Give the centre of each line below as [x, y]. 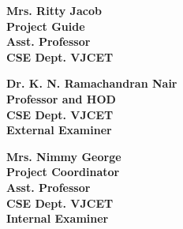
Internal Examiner [58, 218]
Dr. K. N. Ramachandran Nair [92, 83]
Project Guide [46, 26]
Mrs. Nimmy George [64, 156]
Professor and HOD [61, 98]
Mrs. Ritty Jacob [54, 10]
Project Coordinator [63, 172]
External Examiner [59, 130]
